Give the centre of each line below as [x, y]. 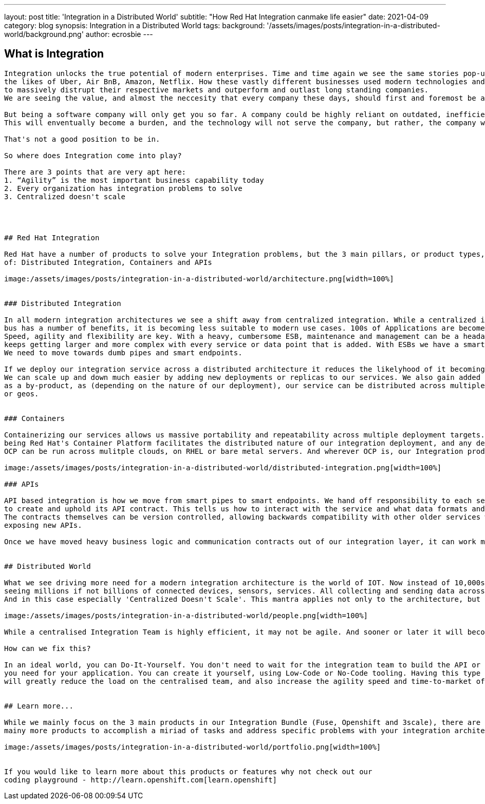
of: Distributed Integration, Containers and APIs [108, 262]
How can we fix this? [48, 648]
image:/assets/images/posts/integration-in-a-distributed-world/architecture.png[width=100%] [199, 279]
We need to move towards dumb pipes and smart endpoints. [123, 352]
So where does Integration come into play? [93, 155]
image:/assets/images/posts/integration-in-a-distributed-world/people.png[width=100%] [186, 615]
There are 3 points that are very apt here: [95, 172]
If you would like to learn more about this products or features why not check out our [188, 771]
